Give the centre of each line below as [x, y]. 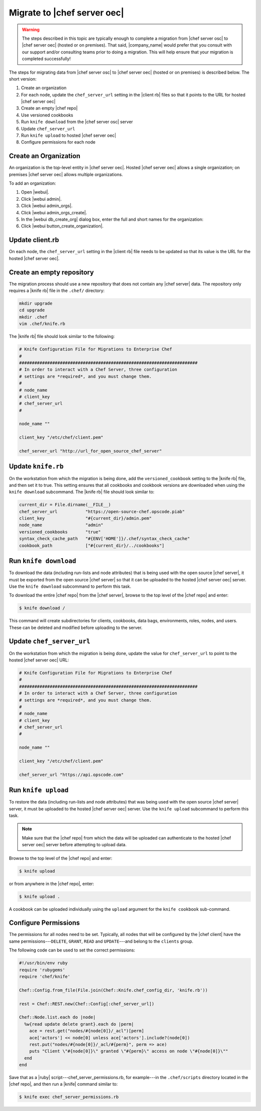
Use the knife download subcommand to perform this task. [70, 586]
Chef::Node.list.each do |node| [58, 1017]
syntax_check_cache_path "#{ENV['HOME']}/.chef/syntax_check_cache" [105, 539]
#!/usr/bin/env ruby [43, 963]
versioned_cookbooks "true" [60, 532]
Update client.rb [34, 240]
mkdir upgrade [36, 304]
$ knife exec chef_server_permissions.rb [69, 1097]
